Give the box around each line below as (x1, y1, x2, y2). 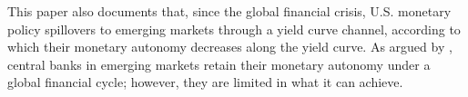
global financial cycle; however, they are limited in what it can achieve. (7, 73, 403, 92)
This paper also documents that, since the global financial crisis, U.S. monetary (7, 2, 452, 20)
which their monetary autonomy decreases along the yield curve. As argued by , (7, 37, 453, 56)
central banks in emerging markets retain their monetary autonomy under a (7, 54, 431, 73)
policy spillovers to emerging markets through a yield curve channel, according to (7, 19, 461, 38)
